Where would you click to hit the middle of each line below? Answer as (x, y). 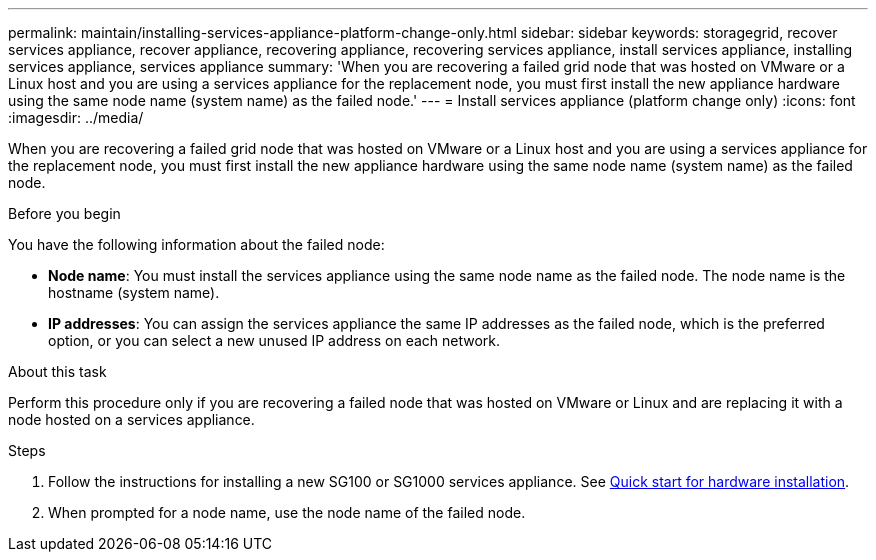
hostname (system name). (134, 292)
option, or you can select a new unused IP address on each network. (274, 340)
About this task (57, 371)
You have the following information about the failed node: (196, 244)
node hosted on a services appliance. (131, 419)
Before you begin (64, 213)
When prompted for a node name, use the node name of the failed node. (287, 512)
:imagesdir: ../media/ (76, 117)
